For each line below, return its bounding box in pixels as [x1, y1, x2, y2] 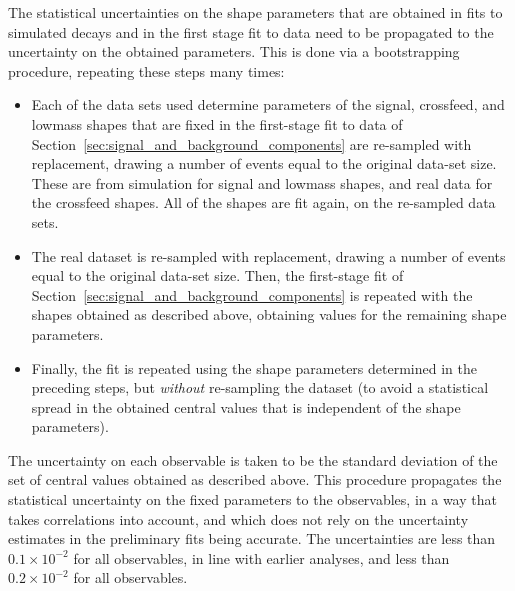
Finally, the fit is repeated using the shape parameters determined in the [31, 357, 477, 378]
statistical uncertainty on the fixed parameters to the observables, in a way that [8, 489, 497, 510]
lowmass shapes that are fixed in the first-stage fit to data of [31, 113, 403, 134]
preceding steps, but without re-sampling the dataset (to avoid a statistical [31, 377, 489, 398]
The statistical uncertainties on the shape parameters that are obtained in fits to [8, 2, 503, 22]
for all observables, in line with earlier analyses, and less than [73, 547, 450, 568]
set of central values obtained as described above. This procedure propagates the [8, 469, 502, 490]
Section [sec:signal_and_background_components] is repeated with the [31, 284, 473, 305]
